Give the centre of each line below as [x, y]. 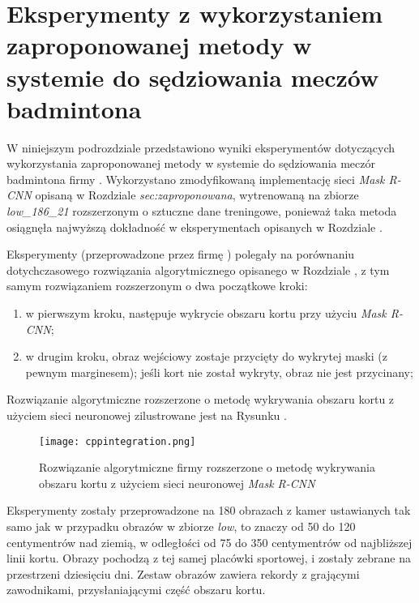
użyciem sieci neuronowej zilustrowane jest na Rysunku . [147, 415]
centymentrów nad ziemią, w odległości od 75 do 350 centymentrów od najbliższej [209, 542]
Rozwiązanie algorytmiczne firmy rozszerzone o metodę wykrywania [207, 467]
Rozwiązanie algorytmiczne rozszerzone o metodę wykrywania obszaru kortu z [201, 399]
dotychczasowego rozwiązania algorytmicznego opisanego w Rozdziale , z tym [198, 269]
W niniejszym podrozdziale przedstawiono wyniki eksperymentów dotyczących [201, 147]
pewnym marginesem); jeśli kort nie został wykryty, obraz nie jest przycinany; [219, 372]
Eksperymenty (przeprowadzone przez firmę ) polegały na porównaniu [181, 254]
